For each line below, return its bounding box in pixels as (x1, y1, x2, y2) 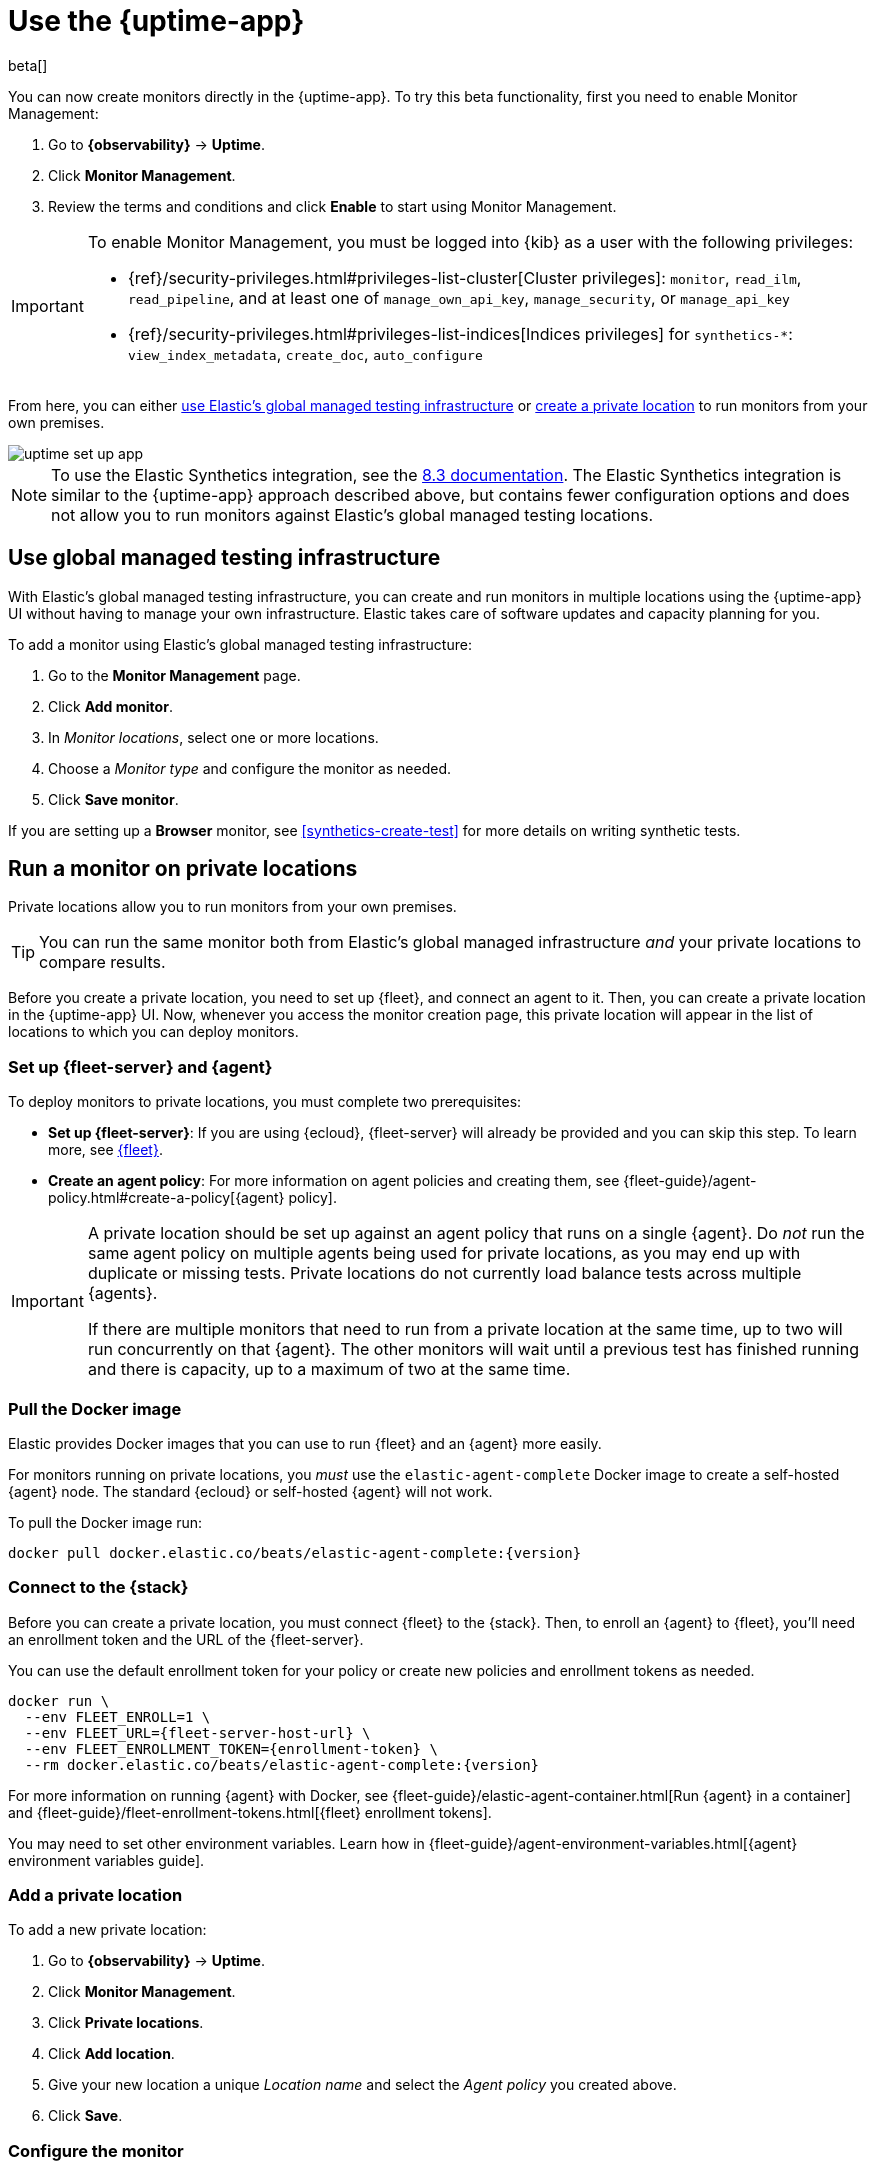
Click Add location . (48, 2045, 175, 2063)
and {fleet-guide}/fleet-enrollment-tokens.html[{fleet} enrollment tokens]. (8, 1803, 492, 1821)
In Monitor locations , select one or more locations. (48, 728, 379, 746)
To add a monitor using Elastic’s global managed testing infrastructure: (8, 635, 472, 653)
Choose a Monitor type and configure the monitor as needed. (48, 759, 452, 777)
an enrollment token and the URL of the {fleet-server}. (8, 1630, 364, 1648)
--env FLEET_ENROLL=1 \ (24, 1708, 211, 1725)
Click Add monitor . (48, 697, 173, 715)
